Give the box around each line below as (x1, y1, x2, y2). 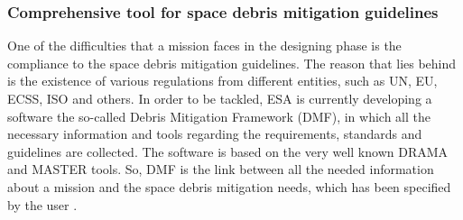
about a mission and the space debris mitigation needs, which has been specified (7, 177, 451, 196)
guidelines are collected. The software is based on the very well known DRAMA (7, 142, 449, 160)
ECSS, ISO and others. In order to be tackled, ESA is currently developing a (7, 89, 432, 107)
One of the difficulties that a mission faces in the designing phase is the (7, 36, 402, 55)
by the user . (7, 195, 78, 214)
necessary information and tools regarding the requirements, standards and (7, 124, 422, 143)
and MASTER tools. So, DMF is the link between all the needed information (7, 160, 434, 179)
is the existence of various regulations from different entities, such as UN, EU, (7, 71, 438, 90)
